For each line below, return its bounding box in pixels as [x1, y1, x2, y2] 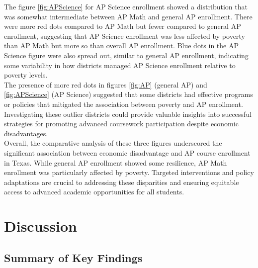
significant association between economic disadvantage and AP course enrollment [4, 147, 251, 158]
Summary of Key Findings [4, 250, 143, 265]
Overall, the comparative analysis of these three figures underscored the [4, 138, 222, 148]
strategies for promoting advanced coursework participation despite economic [4, 118, 239, 129]
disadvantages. [4, 128, 48, 138]
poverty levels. [4, 70, 48, 80]
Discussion [4, 216, 77, 236]
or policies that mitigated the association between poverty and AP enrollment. [4, 98, 243, 109]
